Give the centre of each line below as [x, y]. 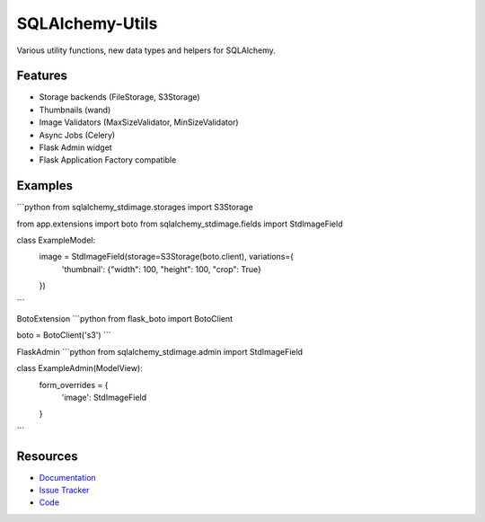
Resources [47, 456]
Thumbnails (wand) [75, 110]
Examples [45, 186]
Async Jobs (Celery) [77, 135]
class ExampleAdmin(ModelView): [79, 368]
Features [42, 76]
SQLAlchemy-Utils [87, 23]
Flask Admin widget [75, 147]
